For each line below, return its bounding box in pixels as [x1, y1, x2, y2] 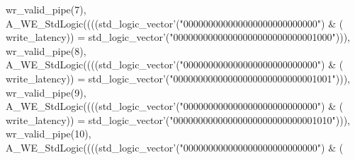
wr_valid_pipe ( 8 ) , [6, 43, 86, 58]
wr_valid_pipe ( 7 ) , [6, 2, 86, 16]
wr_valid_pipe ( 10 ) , [6, 126, 91, 141]
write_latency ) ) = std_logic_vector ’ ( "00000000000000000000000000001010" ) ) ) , [6, 112, 350, 127]
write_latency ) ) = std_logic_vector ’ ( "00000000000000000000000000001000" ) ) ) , [6, 30, 350, 44]
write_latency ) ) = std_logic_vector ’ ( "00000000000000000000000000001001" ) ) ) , [6, 70, 350, 85]
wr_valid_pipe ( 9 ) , [6, 85, 86, 99]
